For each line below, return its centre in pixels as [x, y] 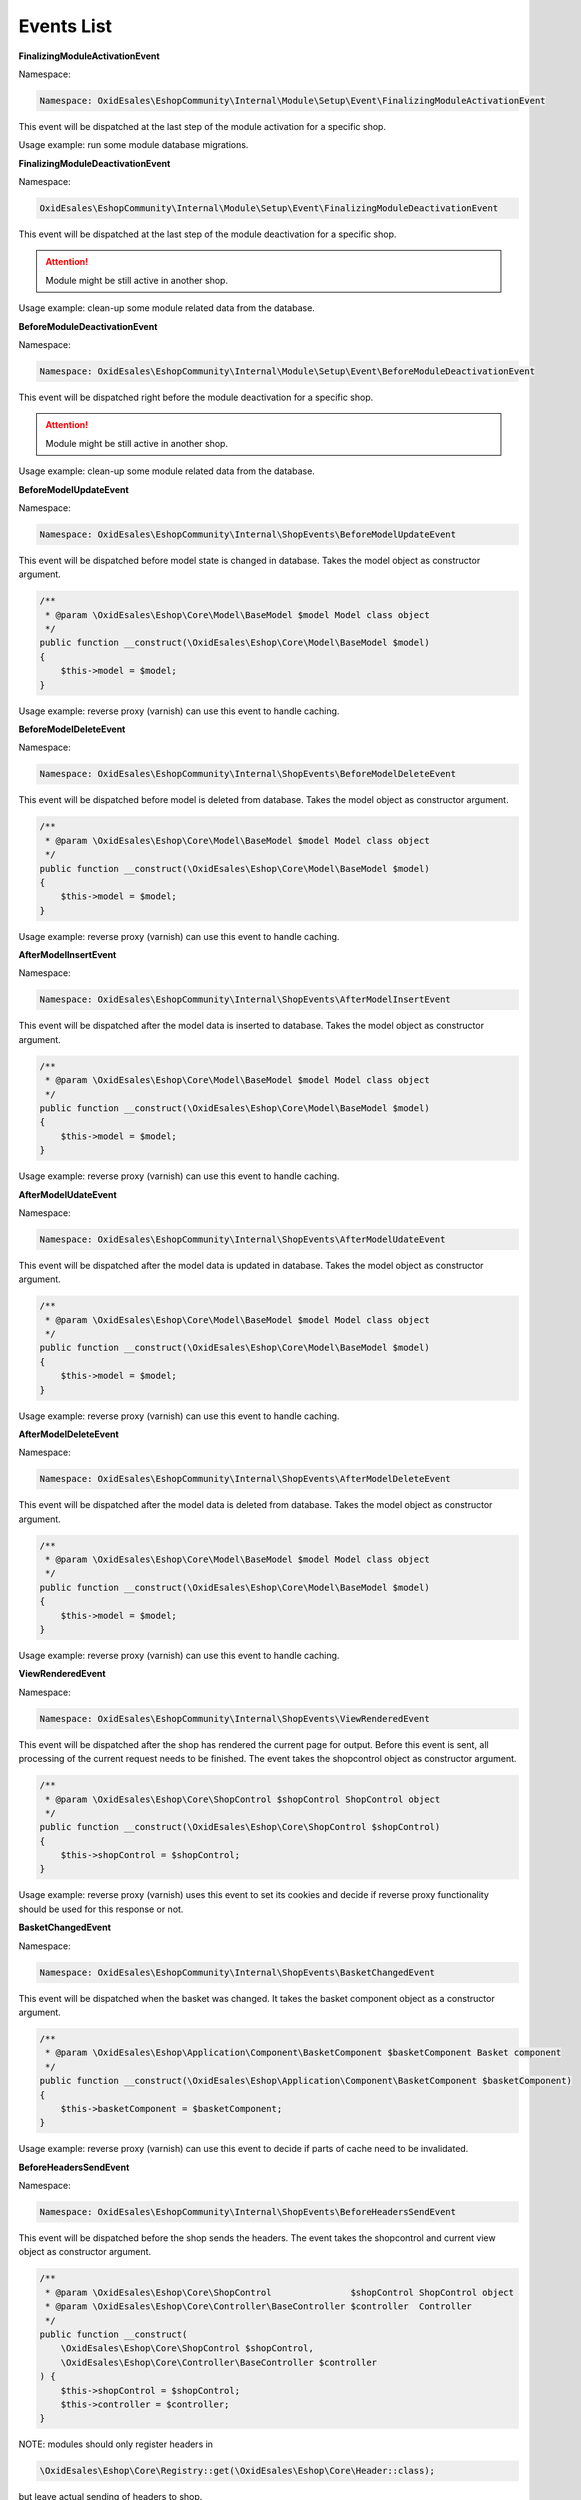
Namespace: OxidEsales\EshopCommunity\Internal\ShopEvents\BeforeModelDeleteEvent [248, 774]
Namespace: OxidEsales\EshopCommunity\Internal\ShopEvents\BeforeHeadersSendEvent [248, 2212]
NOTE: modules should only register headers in [116, 2444]
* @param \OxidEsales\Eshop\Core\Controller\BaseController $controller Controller [258, 2306]
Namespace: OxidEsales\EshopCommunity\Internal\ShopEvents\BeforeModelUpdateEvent [248, 534]
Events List [65, 26]
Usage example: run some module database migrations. [133, 145]
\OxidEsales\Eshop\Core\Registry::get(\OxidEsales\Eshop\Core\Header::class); [237, 2471]
